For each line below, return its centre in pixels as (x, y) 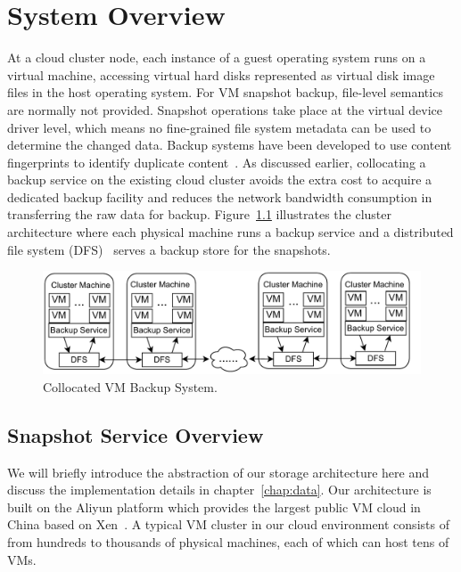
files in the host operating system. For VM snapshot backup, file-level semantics (225, 92)
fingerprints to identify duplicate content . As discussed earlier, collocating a (217, 162)
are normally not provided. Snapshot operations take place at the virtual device (225, 109)
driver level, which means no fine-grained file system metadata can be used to (219, 127)
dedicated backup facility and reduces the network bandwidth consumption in (220, 196)
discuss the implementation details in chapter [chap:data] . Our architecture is (219, 490)
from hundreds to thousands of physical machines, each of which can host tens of (228, 541)
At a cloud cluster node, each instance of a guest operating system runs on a (217, 57)
